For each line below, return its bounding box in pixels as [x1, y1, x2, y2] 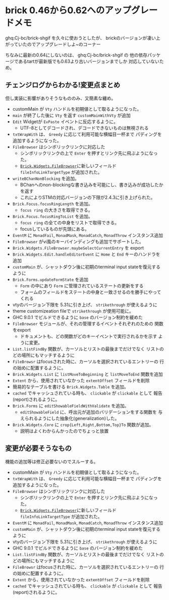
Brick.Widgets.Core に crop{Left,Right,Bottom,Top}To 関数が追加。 [12, 421, 154, 427]
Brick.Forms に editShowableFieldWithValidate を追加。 [12, 403, 129, 409]
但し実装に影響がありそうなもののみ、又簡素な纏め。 [5, 95, 116, 101]
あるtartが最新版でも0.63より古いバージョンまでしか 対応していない [18, 58, 160, 64]
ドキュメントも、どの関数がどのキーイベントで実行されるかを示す [20, 333, 157, 339]
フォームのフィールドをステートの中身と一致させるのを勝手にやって [20, 289, 161, 295]
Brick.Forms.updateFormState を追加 [12, 276, 89, 282]
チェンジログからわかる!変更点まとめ [5, 81, 121, 89]
